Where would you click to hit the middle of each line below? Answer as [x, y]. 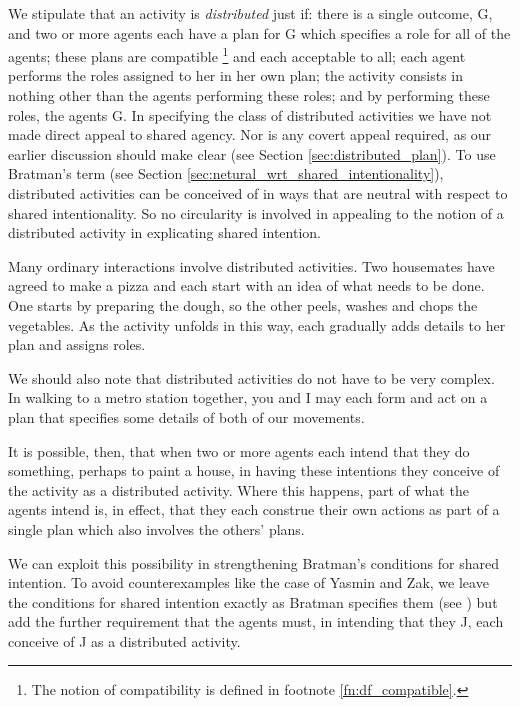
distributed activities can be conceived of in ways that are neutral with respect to [258, 193]
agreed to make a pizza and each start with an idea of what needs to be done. [246, 285]
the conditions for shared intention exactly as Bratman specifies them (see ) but [253, 601]
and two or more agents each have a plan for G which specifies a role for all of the [259, 32]
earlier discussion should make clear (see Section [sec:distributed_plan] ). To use [252, 153]
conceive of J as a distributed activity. [124, 640]
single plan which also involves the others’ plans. [156, 528]
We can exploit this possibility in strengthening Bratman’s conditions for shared [253, 562]
